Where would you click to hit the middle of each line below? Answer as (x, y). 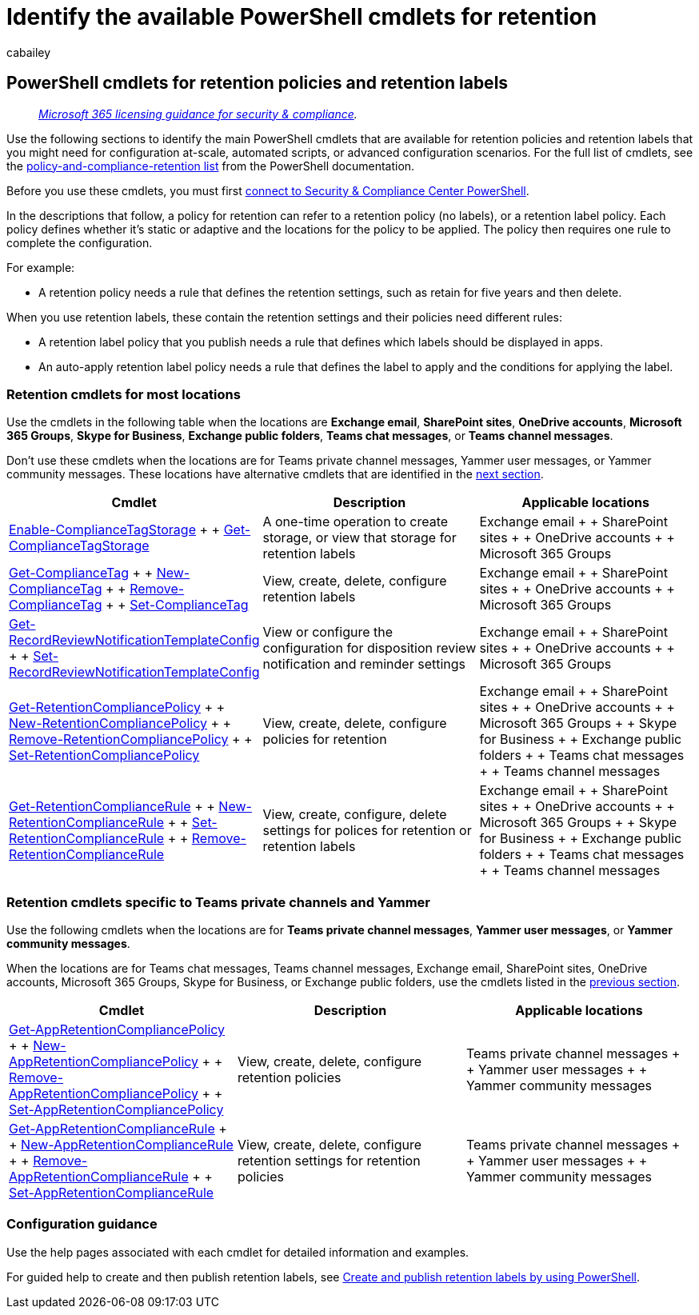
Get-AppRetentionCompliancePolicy (117, 1030)
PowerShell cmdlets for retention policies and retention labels (258, 83)
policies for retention (325, 739)
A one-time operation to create (355, 522)
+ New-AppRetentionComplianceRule (121, 1145)
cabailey (29, 52)
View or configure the (328, 632)
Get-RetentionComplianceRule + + (112, 807)
